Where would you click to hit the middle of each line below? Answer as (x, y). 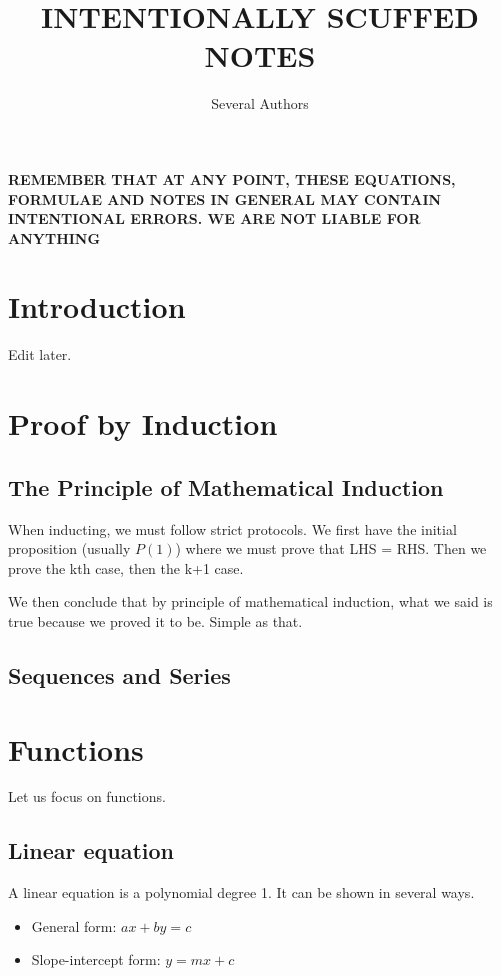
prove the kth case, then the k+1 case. (126, 567)
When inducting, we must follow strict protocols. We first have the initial (232, 528)
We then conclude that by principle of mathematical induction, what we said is (250, 601)
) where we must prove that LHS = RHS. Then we (331, 548)
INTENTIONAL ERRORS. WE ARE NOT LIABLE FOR (214, 218)
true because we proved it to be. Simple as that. (155, 620)
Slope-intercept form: (96, 959)
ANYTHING (54, 237)
